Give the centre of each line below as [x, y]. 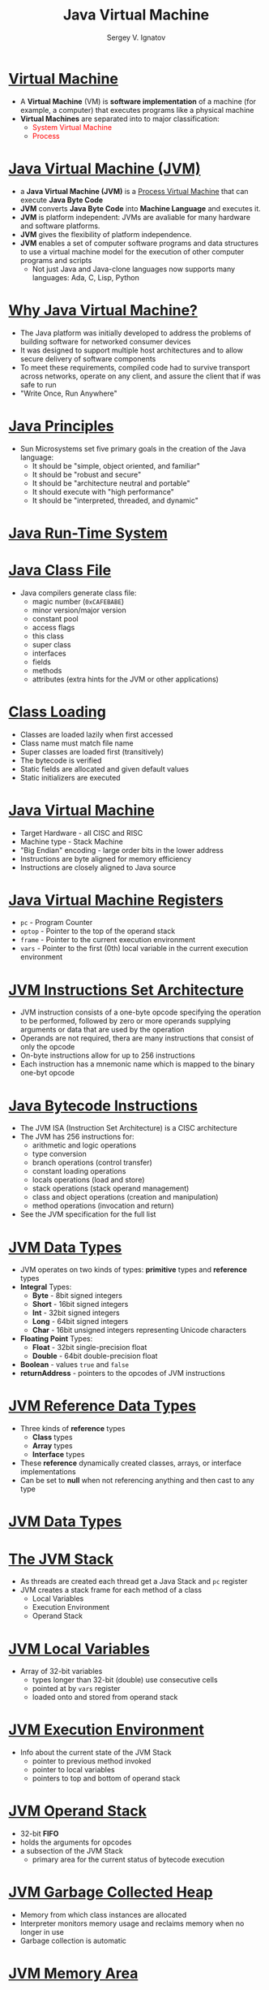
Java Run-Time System [88, 533]
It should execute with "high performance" [103, 491]
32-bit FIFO [39, 1834]
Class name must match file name [77, 743]
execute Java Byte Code [62, 200]
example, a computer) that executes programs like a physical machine [137, 110]
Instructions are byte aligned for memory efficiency [106, 859]
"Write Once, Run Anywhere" [68, 393]
